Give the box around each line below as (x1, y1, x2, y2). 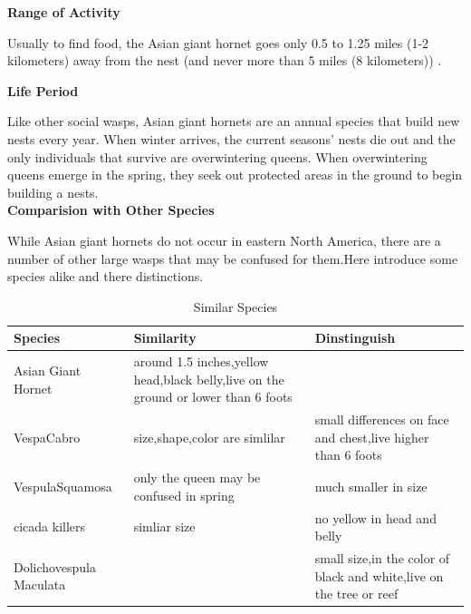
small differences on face (314, 410, 449, 429)
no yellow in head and (314, 508, 437, 527)
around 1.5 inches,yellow (133, 352, 269, 371)
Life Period (7, 81, 79, 100)
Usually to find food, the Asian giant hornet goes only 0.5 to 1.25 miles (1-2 (7, 33, 429, 52)
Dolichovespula (14, 557, 96, 576)
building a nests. (7, 182, 99, 201)
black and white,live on (314, 566, 444, 585)
